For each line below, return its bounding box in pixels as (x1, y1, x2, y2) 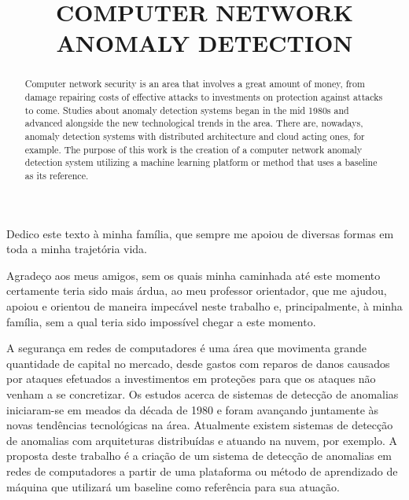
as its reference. (24, 168, 89, 182)
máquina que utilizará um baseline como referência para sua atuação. (6, 478, 340, 494)
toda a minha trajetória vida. (6, 241, 148, 257)
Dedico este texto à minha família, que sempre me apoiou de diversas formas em (6, 225, 394, 241)
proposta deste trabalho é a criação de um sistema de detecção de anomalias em (6, 447, 392, 464)
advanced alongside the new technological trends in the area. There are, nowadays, (24, 116, 363, 130)
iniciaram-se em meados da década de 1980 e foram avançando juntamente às (6, 401, 379, 417)
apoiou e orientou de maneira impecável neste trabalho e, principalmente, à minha (6, 297, 403, 314)
